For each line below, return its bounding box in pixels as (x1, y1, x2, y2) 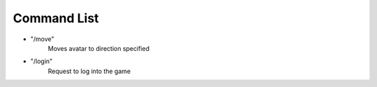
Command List (13, 10, 99, 26)
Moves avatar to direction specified (47, 44, 150, 52)
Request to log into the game (47, 67, 131, 75)
